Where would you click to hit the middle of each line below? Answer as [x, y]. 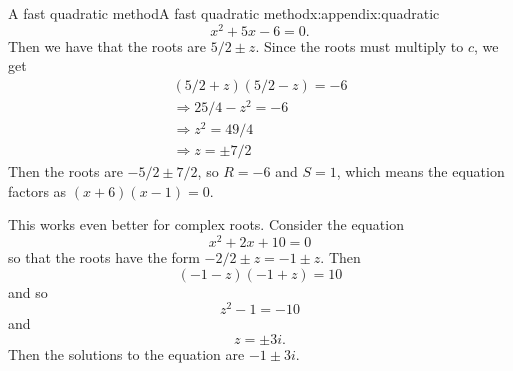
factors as [37, 190]
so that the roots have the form [104, 257]
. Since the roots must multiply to [359, 45]
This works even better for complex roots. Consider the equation [206, 224]
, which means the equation [420, 171]
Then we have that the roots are [107, 45]
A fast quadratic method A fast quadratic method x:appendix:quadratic [224, 13]
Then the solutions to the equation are [126, 353]
